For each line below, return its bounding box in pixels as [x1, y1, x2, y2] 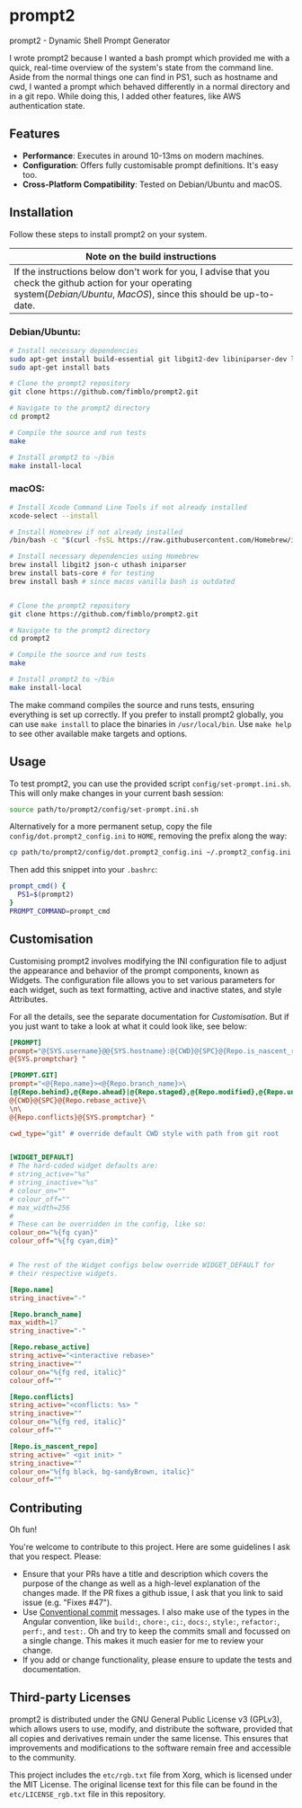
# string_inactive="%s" [9, 1178, 99, 1187]
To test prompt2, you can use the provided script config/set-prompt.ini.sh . [9, 778, 292, 789]
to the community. [9, 1751, 76, 1762]
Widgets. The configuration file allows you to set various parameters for [9, 974, 276, 985]
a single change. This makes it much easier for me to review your [22, 1635, 264, 1646]
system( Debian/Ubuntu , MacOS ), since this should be [13, 288, 242, 300]
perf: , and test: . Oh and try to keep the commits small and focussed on [22, 1626, 290, 1636]
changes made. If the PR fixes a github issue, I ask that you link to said [22, 1588, 283, 1599]
